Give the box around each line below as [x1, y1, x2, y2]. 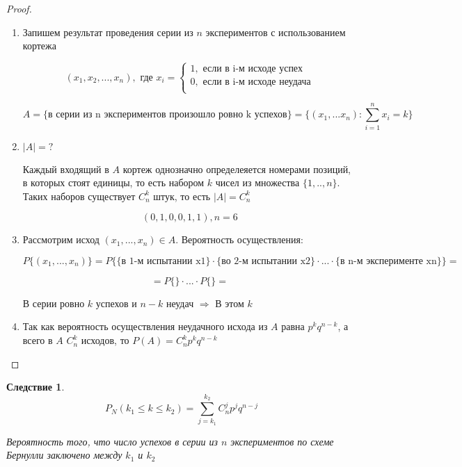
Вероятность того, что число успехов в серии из [6, 434, 218, 448]
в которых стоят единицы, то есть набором [22, 175, 205, 190]
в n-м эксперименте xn [340, 256, 437, 266]
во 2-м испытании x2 [221, 256, 311, 266]
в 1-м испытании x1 [121, 256, 206, 266]
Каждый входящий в [22, 161, 109, 176]
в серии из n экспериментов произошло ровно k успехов [47, 110, 287, 120]
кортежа [22, 38, 56, 53]
